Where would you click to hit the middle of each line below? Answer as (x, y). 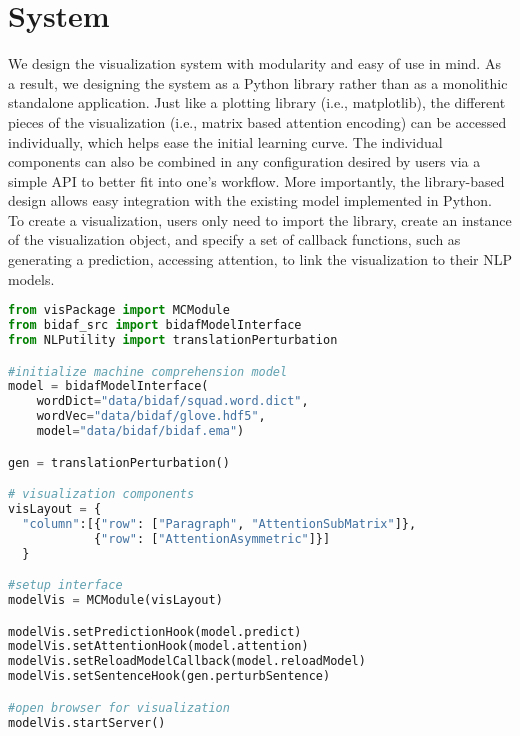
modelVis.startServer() (87, 722)
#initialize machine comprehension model (148, 371)
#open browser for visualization (119, 707)
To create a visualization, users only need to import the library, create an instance (260, 219)
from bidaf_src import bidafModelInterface (155, 325)
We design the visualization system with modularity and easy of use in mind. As (254, 63)
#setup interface (65, 585)
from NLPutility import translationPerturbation (173, 340)
